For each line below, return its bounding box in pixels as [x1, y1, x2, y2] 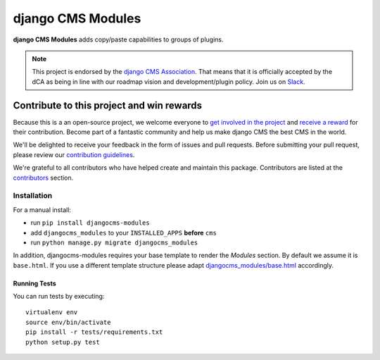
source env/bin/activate [25, 318, 111, 326]
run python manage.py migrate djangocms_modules [30, 238, 198, 247]
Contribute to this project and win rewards [13, 99, 203, 111]
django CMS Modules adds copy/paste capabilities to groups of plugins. [13, 35, 224, 44]
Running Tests [13, 279, 56, 287]
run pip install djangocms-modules [30, 218, 151, 227]
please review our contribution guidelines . [13, 150, 135, 159]
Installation [13, 191, 53, 201]
